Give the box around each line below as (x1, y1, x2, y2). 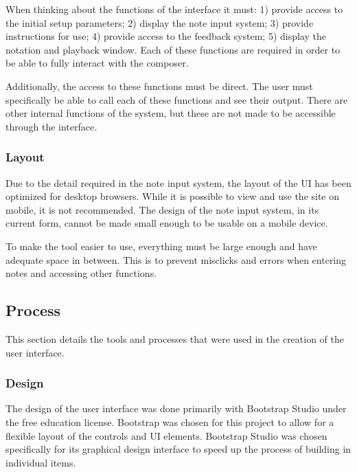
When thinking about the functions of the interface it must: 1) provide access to (5, 2, 343, 16)
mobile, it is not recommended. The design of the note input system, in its (5, 202, 319, 216)
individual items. (5, 455, 76, 469)
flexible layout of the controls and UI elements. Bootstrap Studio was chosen (5, 428, 327, 442)
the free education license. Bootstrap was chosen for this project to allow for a (5, 414, 334, 429)
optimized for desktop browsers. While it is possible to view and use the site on (5, 189, 340, 203)
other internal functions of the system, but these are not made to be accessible (5, 106, 336, 120)
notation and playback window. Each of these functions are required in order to (5, 42, 341, 56)
